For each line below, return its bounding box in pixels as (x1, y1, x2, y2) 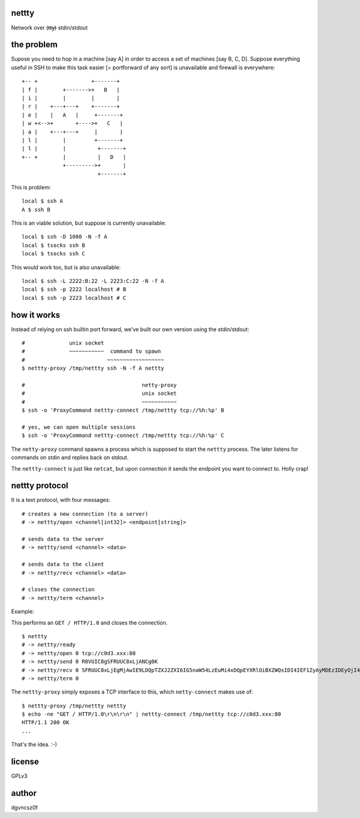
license (11, 757, 39, 767)
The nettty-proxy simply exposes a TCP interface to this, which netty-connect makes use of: (11, 688, 253, 695)
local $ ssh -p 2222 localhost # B (22, 286, 127, 293)
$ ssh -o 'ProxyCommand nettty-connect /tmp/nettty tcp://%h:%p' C (22, 432, 224, 439)
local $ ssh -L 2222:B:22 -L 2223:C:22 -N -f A (22, 278, 164, 285)
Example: (11, 608, 34, 615)
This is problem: (11, 183, 51, 191)
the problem (11, 40, 58, 50)
